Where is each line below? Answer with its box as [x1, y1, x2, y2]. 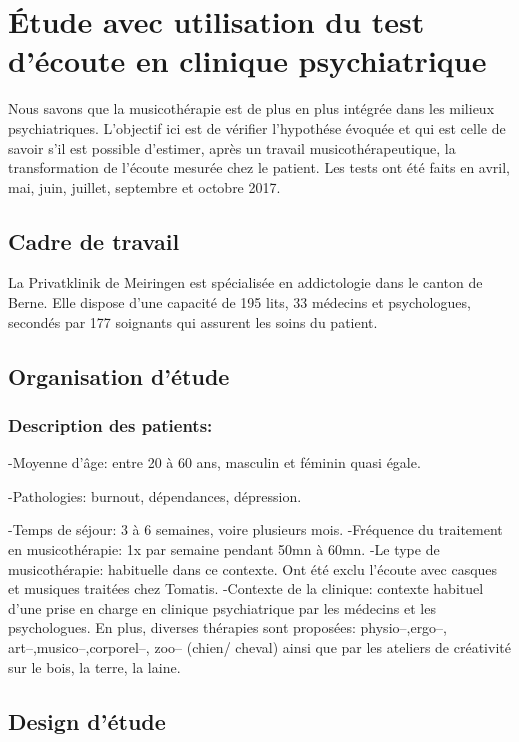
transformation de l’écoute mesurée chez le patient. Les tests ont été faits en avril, [8, 157, 511, 178]
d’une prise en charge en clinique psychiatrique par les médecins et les [8, 597, 436, 618]
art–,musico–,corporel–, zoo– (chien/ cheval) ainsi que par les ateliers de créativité [8, 637, 511, 658]
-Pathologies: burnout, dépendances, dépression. [8, 485, 302, 506]
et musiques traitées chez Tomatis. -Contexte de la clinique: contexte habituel [8, 578, 484, 599]
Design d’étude [8, 705, 166, 736]
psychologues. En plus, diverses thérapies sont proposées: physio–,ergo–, [8, 617, 448, 638]
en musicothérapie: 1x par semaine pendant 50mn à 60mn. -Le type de [8, 539, 440, 560]
